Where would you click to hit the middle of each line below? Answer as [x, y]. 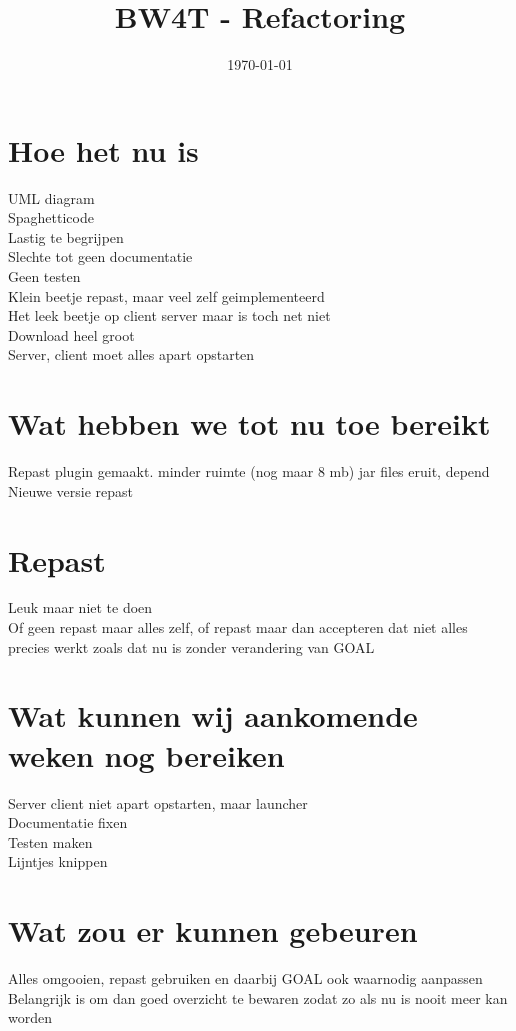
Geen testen [44, 276]
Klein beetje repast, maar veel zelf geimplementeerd [166, 295]
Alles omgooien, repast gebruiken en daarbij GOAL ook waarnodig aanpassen [245, 978]
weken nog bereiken [146, 754]
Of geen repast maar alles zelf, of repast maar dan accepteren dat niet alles [238, 627]
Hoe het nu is [103, 149]
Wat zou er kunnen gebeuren [213, 930]
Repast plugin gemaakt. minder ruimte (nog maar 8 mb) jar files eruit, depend [249, 471]
